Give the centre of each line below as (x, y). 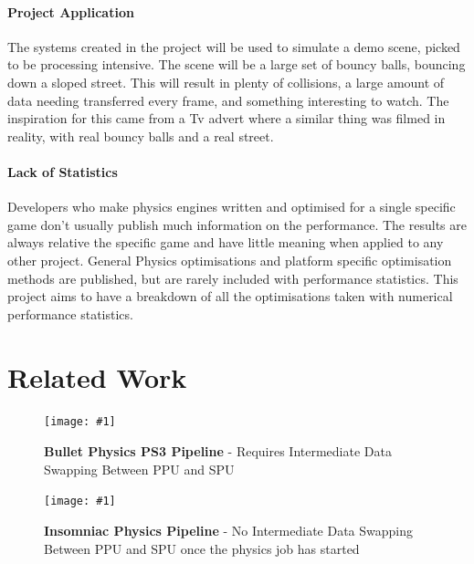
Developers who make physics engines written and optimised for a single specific (232, 207)
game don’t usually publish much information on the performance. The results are (237, 224)
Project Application (71, 11)
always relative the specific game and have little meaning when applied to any (226, 242)
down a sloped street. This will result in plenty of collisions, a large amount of (226, 82)
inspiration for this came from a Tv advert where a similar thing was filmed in (226, 118)
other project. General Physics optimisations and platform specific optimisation (230, 260)
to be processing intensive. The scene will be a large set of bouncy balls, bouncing (237, 64)
